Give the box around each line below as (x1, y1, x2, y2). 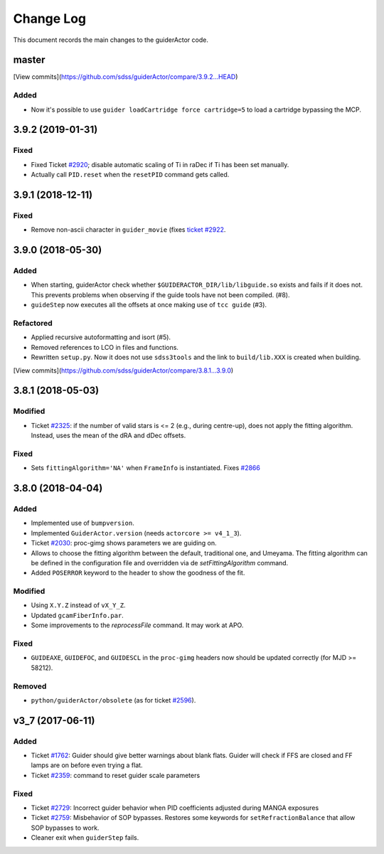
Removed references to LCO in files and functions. (31, 343, 179, 351)
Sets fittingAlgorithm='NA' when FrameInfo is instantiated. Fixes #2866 (31, 464, 261, 472)
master (13, 54, 46, 66)
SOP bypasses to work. (31, 823, 100, 832)
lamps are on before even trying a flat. (31, 761, 143, 769)
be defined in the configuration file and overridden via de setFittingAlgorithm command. (31, 558, 289, 567)
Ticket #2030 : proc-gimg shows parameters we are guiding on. (31, 539, 217, 548)
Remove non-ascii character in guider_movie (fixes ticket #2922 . (31, 225, 226, 234)
